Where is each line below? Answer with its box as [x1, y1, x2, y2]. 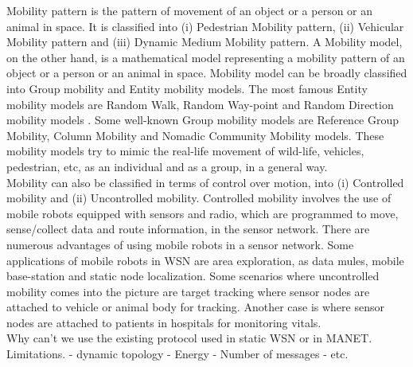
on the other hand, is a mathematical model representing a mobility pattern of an [6, 49, 405, 65]
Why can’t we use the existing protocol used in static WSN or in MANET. [6, 330, 372, 346]
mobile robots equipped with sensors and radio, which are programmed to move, [6, 205, 399, 221]
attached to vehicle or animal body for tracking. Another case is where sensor [6, 299, 384, 315]
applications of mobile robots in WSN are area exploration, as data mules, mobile [6, 252, 404, 268]
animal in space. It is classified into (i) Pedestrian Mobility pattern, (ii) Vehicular [6, 18, 404, 34]
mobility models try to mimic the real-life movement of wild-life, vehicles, [6, 143, 364, 159]
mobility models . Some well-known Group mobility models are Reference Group [6, 111, 399, 128]
